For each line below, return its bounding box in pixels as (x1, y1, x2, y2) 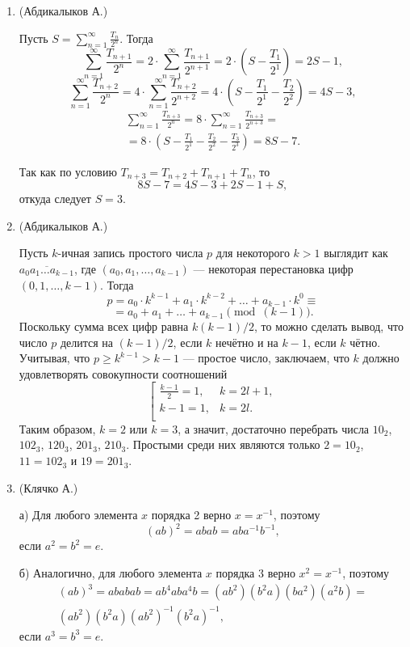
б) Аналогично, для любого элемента (19, 564, 203, 581)
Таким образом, (19, 420, 96, 437)
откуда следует (19, 190, 91, 207)
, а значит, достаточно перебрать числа (178, 420, 370, 437)
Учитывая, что (19, 349, 90, 366)
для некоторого (215, 244, 290, 261)
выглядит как (324, 244, 388, 261)
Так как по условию (19, 163, 117, 180)
